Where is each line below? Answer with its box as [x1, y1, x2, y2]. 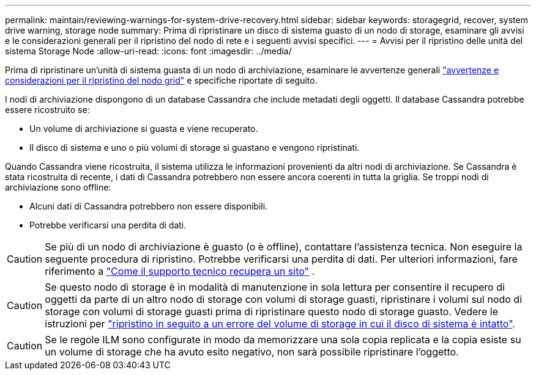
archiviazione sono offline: [5, 182, 111, 192]
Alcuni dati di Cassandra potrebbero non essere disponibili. [29, 201, 268, 211]
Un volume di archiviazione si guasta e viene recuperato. [29, 123, 258, 134]
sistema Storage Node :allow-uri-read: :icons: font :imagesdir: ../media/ [5, 46, 292, 56]
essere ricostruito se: [5, 104, 90, 115]
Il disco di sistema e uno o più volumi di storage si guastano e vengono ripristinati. [29, 142, 360, 153]
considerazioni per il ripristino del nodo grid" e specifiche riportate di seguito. [5, 75, 318, 86]
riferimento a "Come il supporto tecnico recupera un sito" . [45, 265, 315, 277]
